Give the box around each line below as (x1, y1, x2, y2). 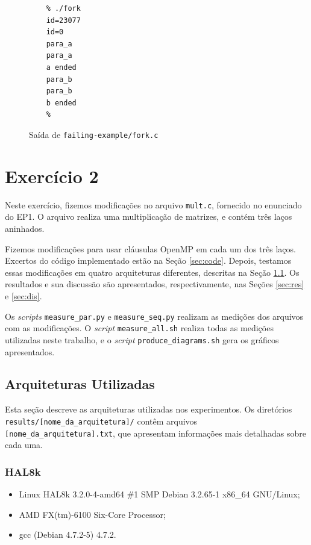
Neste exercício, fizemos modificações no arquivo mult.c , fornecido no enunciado (5, 198, 302, 211)
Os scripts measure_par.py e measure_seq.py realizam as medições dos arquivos (5, 310, 304, 322)
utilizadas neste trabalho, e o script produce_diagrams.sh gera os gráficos (5, 333, 279, 346)
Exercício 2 (5, 163, 99, 188)
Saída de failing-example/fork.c (29, 128, 159, 140)
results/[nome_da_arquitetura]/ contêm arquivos (5, 414, 198, 427)
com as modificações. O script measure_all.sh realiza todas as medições (5, 322, 274, 334)
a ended (46, 63, 77, 72)
